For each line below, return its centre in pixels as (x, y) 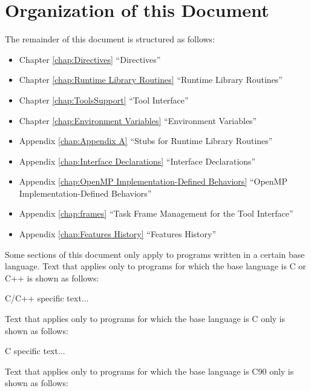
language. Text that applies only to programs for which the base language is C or (155, 266)
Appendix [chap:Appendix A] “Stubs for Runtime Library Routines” (146, 141)
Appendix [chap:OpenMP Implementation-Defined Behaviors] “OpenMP (153, 181)
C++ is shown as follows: (52, 278)
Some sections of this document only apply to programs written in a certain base (155, 254)
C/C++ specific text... (47, 298)
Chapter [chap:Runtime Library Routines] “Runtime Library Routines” (151, 80)
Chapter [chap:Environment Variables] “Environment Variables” (138, 120)
